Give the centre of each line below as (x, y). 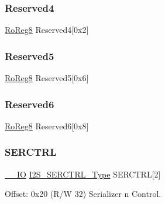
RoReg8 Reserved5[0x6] (47, 78)
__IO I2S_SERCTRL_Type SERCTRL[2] (83, 174)
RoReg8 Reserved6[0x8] (47, 126)
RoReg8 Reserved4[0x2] (47, 30)
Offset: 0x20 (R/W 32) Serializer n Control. (83, 194)
